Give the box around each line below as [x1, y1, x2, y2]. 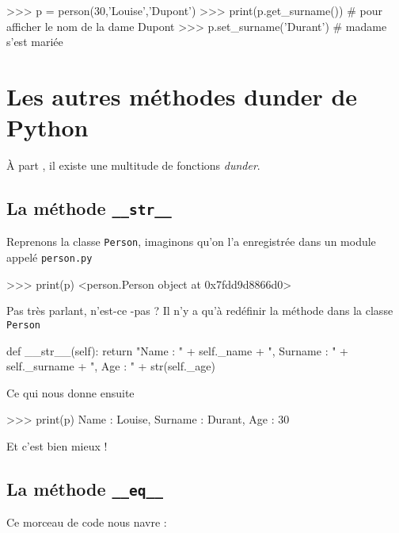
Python [6, 111, 89, 144]
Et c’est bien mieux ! [6, 438, 108, 454]
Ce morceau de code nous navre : [6, 514, 167, 531]
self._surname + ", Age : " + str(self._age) [6, 358, 215, 374]
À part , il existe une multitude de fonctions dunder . [6, 157, 260, 174]
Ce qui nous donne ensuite [6, 384, 135, 401]
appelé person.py [6, 249, 93, 266]
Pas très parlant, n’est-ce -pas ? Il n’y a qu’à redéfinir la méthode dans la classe [6, 302, 393, 319]
